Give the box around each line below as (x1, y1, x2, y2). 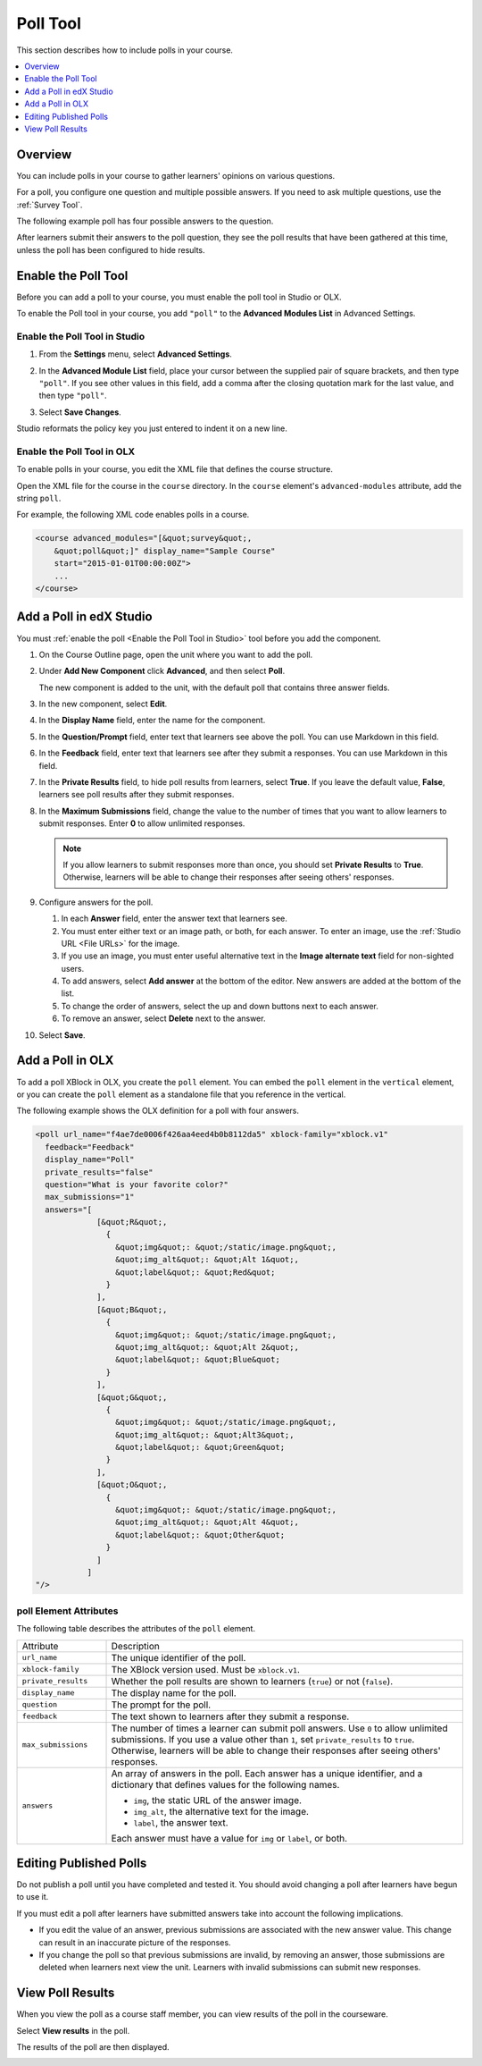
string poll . (16, 493, 62, 504)
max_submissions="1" (45, 1192, 135, 1202)
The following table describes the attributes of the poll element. (16, 1623, 256, 1634)
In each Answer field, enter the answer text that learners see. (61, 913, 287, 924)
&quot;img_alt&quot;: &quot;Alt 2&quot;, (114, 1342, 299, 1352)
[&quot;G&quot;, (96, 1392, 168, 1403)
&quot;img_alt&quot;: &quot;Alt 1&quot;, (114, 1254, 299, 1265)
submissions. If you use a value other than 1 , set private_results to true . (111, 1733, 415, 1745)
